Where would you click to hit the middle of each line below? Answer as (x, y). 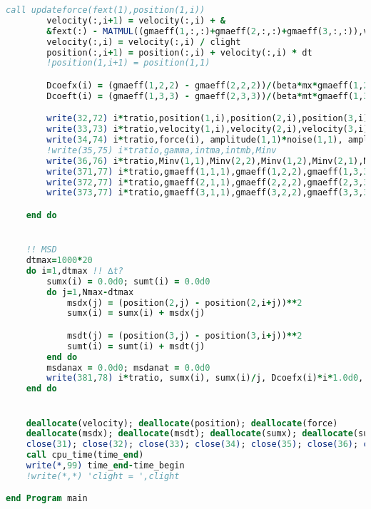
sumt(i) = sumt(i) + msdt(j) (136, 346)
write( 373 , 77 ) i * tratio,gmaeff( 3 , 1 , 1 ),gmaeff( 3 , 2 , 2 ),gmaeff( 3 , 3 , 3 (208, 193)
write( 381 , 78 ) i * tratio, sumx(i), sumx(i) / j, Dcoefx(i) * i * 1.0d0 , (205, 378)
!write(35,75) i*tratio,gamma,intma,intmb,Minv (162, 150)
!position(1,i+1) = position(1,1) (128, 63)
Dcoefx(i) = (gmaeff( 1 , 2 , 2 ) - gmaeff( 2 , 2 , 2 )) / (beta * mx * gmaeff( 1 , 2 (208, 85)
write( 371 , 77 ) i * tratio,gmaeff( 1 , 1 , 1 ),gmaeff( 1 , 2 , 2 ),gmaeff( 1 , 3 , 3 (208, 171)
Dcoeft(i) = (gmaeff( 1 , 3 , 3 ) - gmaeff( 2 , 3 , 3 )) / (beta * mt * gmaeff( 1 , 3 (208, 96)
